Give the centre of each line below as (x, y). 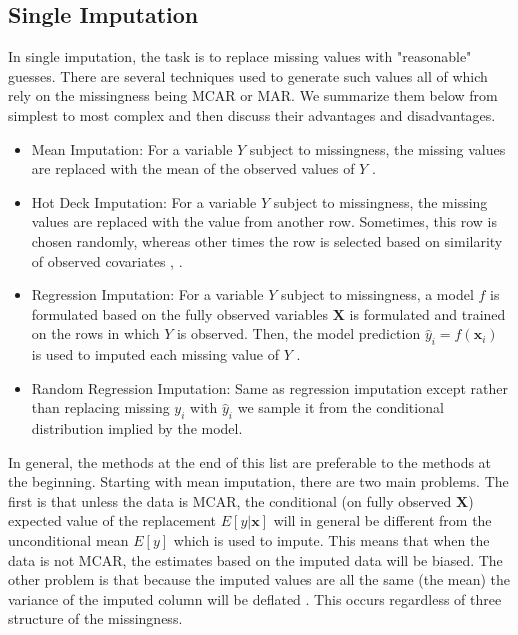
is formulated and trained (427, 313)
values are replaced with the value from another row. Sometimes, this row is (264, 221)
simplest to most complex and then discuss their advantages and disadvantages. (252, 114)
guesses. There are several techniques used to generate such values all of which (248, 75)
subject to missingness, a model (377, 294)
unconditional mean (68, 540)
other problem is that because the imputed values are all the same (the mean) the (259, 579)
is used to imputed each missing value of (155, 354)
